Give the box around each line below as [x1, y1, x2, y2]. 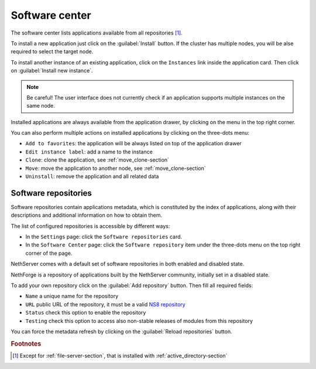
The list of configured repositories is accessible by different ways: [11, 223, 170, 230]
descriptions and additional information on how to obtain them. [11, 211, 162, 219]
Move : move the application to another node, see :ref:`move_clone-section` [25, 165, 206, 172]
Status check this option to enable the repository [25, 309, 146, 316]
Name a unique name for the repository [25, 293, 119, 300]
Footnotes [11, 340, 42, 348]
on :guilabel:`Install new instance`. [11, 67, 93, 74]
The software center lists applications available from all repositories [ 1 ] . [11, 29, 183, 36]
